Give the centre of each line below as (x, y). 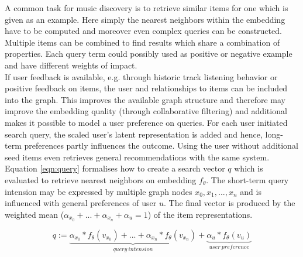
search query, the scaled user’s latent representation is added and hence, (134, 134)
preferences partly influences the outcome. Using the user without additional (161, 145)
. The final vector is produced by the (230, 203)
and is (251, 191)
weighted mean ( (35, 214)
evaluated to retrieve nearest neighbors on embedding (101, 179)
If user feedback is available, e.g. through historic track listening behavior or (141, 76)
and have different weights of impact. (71, 65)
